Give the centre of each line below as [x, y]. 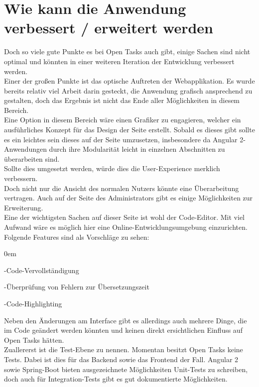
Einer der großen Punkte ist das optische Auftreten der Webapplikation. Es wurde [129, 81]
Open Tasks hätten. [34, 339]
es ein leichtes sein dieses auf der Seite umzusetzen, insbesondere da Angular [121, 139]
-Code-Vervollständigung [42, 270]
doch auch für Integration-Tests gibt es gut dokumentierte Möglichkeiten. [116, 379]
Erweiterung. [24, 207]
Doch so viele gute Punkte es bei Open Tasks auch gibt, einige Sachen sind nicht [127, 51]
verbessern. [21, 178]
